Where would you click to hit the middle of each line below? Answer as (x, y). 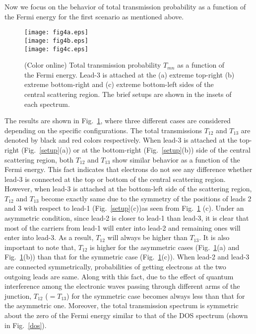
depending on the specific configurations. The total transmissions (103, 130)
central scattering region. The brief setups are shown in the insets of (128, 94)
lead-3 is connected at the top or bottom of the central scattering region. (115, 179)
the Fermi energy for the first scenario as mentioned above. (94, 16)
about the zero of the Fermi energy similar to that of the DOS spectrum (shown (126, 315)
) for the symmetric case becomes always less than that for (156, 295)
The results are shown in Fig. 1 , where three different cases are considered (118, 121)
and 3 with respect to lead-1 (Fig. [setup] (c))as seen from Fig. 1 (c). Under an (124, 208)
